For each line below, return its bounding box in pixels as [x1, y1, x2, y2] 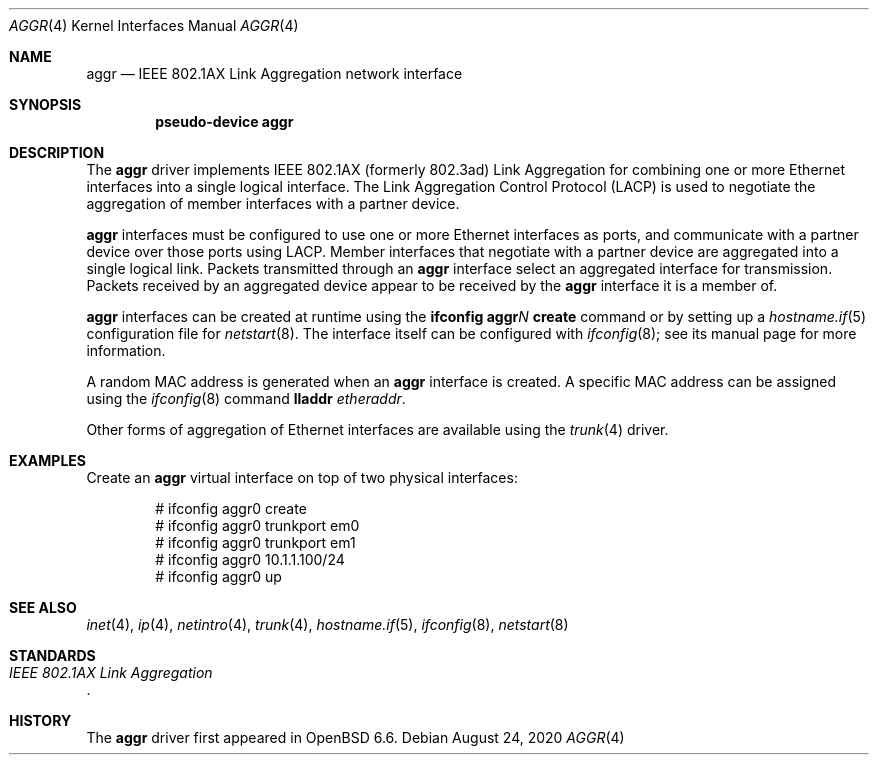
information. [86, 342, 166, 359]
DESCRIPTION [9, 144, 105, 161]
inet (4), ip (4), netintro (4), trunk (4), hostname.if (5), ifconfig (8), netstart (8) [86, 616, 569, 633]
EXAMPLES [9, 452, 86, 469]
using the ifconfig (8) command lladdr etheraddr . [86, 390, 406, 407]
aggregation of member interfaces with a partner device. [86, 195, 460, 212]
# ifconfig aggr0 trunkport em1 [155, 534, 356, 551]
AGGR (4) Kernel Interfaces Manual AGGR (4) [9, 17, 299, 34]
